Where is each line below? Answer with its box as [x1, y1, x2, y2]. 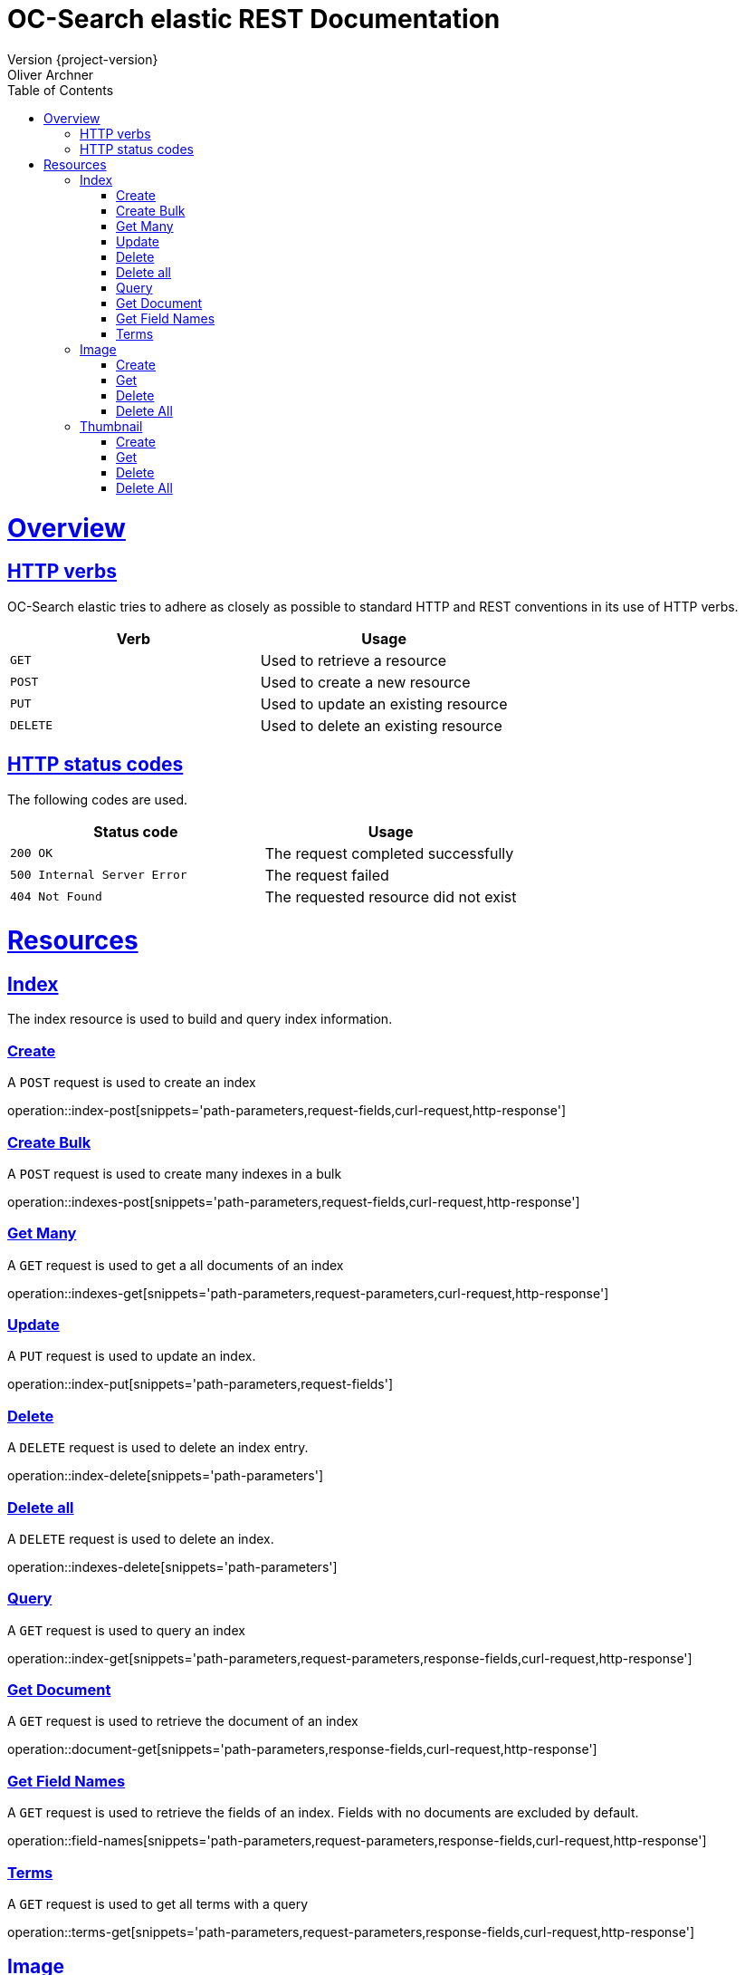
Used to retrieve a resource [260, 650, 447, 670]
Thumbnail [80, 418, 143, 434]
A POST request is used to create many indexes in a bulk [7, 1165, 342, 1181]
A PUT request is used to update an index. [7, 1348, 256, 1364]
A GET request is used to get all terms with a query [7, 1895, 309, 1912]
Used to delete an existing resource [260, 716, 502, 735]
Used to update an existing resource [260, 694, 508, 713]
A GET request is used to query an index [7, 1622, 245, 1638]
